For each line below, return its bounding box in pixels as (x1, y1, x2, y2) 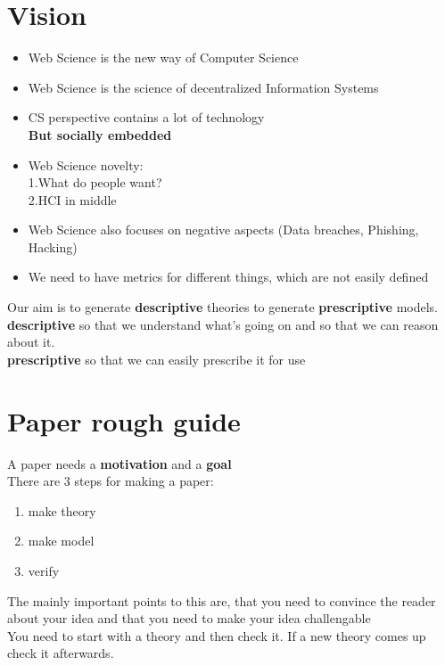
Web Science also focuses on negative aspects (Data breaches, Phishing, (28, 220, 419, 239)
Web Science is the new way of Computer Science (28, 48, 299, 67)
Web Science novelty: (28, 155, 144, 174)
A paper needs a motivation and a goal (7, 454, 232, 472)
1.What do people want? (28, 173, 162, 192)
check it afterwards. (7, 644, 114, 662)
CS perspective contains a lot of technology (28, 108, 265, 127)
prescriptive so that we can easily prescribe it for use (7, 349, 306, 368)
